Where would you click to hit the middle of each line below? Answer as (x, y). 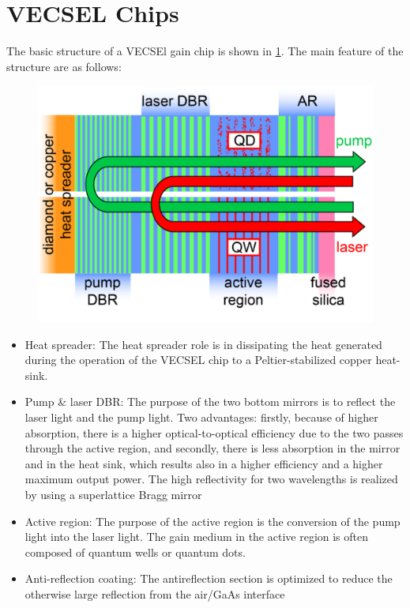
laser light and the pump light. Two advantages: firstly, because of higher (201, 417)
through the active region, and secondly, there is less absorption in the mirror (213, 448)
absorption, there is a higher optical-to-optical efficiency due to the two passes (214, 432)
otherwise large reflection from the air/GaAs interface (155, 594)
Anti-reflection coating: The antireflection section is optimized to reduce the (209, 578)
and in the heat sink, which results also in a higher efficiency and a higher (204, 463)
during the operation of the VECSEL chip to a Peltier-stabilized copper (198, 360)
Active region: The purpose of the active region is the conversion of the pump (213, 521)
